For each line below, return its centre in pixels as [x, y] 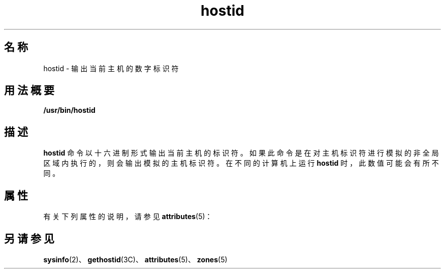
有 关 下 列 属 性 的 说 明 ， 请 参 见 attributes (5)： [128, 217]
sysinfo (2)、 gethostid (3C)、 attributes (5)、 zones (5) [135, 259]
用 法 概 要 [29, 90]
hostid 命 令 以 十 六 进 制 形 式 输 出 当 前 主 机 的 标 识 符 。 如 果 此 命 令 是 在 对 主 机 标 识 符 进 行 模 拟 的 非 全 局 [241, 153]
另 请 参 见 [29, 238]
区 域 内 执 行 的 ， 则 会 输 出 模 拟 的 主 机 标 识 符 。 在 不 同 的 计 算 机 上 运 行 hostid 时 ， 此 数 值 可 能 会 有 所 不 [241, 163]
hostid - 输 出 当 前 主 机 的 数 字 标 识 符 [111, 68]
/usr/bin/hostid [69, 110]
